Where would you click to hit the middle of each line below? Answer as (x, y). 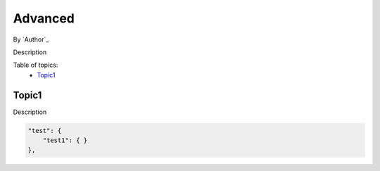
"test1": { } (65, 140)
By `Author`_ (31, 39)
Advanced (44, 18)
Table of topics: (36, 65)
